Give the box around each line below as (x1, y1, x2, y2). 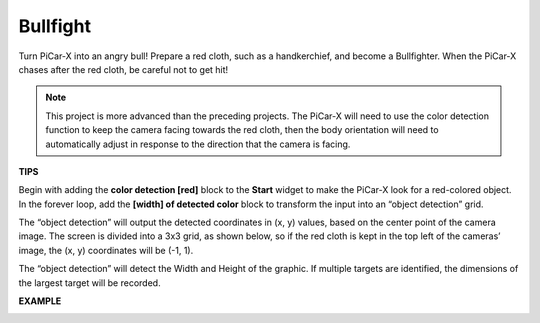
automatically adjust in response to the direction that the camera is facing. (45, 138, 351, 150)
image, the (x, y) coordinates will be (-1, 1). (18, 244, 194, 256)
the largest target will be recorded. (18, 276, 161, 289)
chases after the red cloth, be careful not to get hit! (18, 63, 229, 75)
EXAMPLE (18, 295, 62, 307)
